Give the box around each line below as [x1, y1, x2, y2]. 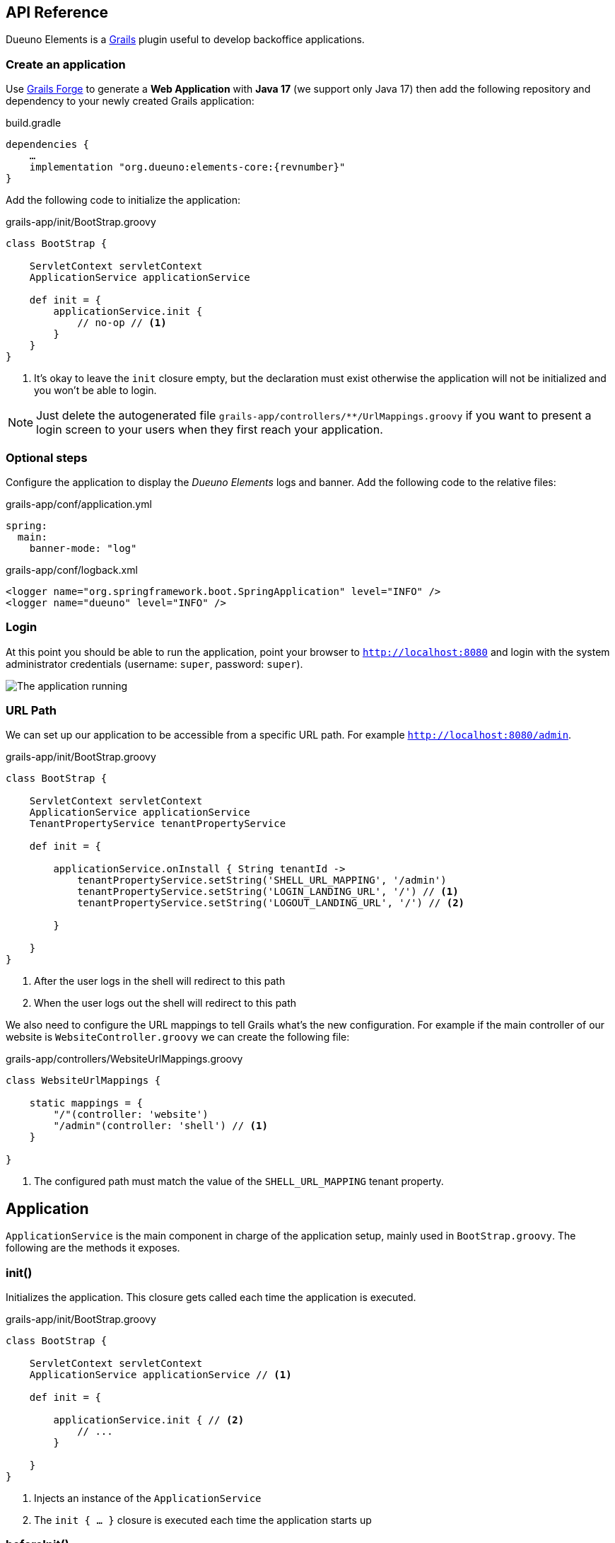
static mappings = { [29, 1097, 143, 1109]
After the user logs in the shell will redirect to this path [34, 975, 286, 988]
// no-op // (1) [77, 317, 167, 329]
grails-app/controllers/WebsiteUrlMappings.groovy [6, 1053, 243, 1065]
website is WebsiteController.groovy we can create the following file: [6, 1031, 350, 1044]
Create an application [6, 57, 126, 71]
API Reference [6, 4, 109, 21]
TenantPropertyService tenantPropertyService [29, 818, 286, 830]
